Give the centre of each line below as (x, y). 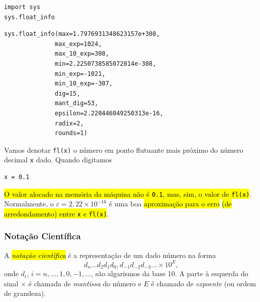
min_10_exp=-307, (84, 84)
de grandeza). (25, 293)
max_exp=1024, (78, 44)
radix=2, (69, 123)
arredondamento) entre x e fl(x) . (57, 213)
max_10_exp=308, (82, 54)
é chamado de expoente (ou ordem (204, 283)
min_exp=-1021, (80, 74)
